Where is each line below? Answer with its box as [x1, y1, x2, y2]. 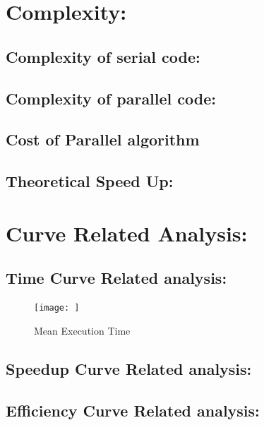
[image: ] [34, 303, 80, 313]
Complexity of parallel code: [6, 87, 216, 109]
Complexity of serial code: [6, 45, 200, 67]
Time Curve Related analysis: [6, 267, 227, 289]
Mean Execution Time [34, 323, 131, 337]
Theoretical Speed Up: [6, 170, 174, 192]
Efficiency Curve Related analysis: [6, 399, 260, 421]
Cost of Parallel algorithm [6, 128, 200, 150]
